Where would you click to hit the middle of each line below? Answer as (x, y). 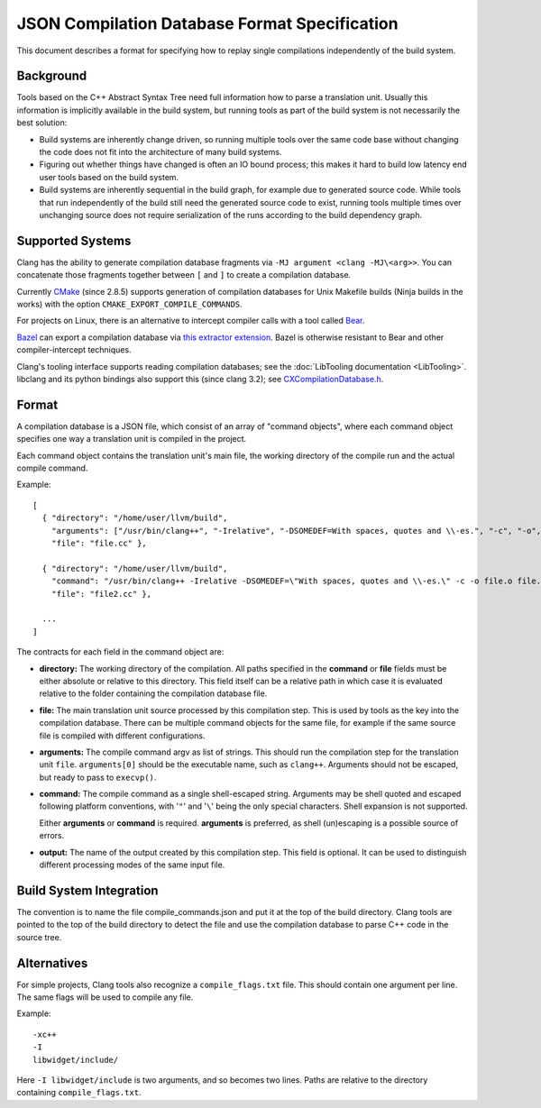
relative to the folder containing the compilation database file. (153, 693)
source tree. (39, 937)
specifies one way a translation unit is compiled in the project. (132, 439)
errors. (52, 836)
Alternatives (52, 963)
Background (52, 76)
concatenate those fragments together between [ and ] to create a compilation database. (184, 275)
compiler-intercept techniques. (74, 350)
